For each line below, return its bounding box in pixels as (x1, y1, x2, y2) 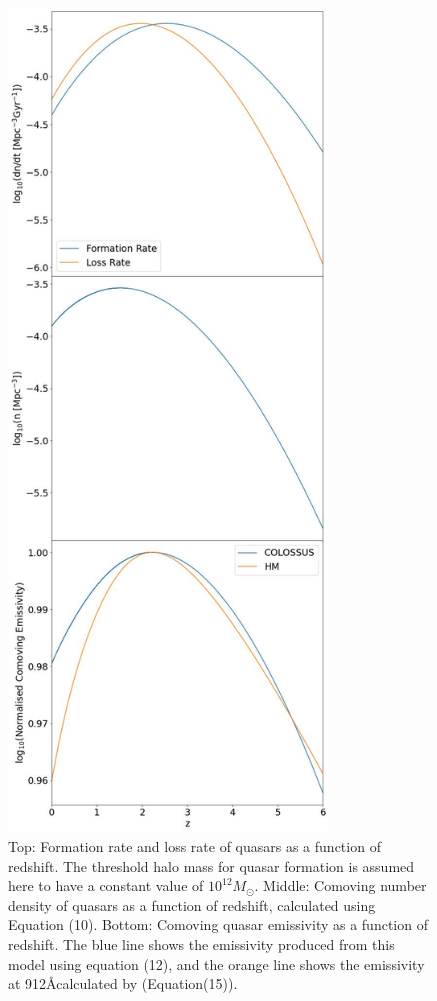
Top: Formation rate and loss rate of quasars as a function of (8, 836, 381, 857)
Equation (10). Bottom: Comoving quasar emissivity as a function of (8, 914, 428, 935)
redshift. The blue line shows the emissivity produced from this (8, 934, 395, 955)
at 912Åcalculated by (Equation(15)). (8, 973, 238, 994)
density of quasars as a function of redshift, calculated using (8, 894, 376, 915)
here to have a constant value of (8, 875, 204, 896)
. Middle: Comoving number (254, 875, 427, 896)
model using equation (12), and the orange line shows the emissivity (8, 953, 425, 974)
